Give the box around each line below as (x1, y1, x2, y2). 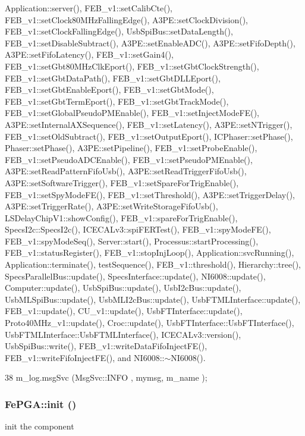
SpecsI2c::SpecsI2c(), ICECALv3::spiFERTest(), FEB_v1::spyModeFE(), (5, 223, 271, 236)
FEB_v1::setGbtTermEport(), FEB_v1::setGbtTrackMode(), (5, 95, 229, 107)
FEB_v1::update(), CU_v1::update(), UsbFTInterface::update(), (5, 305, 243, 317)
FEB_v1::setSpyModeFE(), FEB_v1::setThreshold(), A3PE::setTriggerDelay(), (5, 188, 295, 200)
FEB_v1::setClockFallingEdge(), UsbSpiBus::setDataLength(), (5, 25, 233, 37)
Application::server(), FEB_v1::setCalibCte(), (5, 2, 173, 14)
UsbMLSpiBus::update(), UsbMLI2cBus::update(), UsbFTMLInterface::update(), (5, 293, 301, 305)
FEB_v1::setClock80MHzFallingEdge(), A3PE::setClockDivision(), (5, 13, 249, 26)
